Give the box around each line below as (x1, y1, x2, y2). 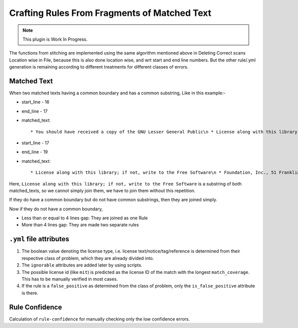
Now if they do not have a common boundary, (9, 206, 103, 212)
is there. (21, 290, 38, 296)
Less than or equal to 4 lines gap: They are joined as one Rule (21, 215, 148, 221)
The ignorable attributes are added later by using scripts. (21, 262, 143, 268)
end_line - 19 (21, 149, 48, 155)
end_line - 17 (21, 108, 48, 114)
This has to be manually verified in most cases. (21, 276, 118, 282)
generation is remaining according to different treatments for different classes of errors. (9, 64, 189, 70)
